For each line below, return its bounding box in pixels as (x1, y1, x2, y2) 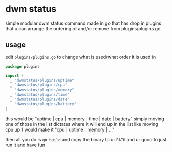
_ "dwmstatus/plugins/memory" (10, 88, 74, 93)
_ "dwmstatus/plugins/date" (10, 97, 70, 102)
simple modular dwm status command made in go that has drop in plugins (5, 20, 161, 26)
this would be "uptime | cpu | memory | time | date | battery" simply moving (5, 116, 165, 122)
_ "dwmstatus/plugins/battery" (10, 101, 77, 106)
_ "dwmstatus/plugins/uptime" (10, 78, 74, 83)
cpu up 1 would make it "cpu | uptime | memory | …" (5, 126, 115, 133)
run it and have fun (5, 142, 45, 148)
